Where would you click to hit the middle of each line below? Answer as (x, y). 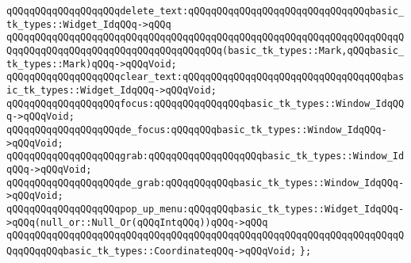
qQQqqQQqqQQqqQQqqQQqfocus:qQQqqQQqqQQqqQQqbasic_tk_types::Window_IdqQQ (205, 103)
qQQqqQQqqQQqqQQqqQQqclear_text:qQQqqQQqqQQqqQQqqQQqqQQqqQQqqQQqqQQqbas (205, 77)
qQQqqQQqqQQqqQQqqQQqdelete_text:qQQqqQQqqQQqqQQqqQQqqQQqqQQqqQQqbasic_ (205, 11)
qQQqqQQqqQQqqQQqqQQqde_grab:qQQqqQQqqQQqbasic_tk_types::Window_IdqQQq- (205, 183)
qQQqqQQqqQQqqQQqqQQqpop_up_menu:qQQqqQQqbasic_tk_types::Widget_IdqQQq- (205, 209)
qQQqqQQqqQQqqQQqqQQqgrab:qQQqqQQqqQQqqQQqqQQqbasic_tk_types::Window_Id (205, 156)
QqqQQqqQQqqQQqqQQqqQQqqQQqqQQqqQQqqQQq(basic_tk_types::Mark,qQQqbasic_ (205, 50)
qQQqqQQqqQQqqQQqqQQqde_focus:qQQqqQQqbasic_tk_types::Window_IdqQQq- (197, 130)
